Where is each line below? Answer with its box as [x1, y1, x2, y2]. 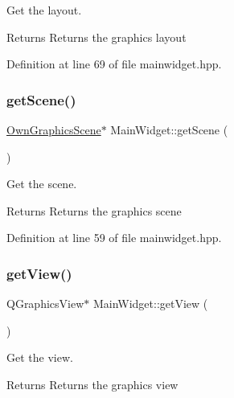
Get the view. [6, 349, 73, 366]
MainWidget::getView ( [92, 295, 208, 312]
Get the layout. [6, 2, 82, 18]
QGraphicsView [6, 295, 84, 312]
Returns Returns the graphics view [6, 375, 179, 392]
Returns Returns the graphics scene [6, 202, 182, 219]
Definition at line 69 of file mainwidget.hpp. [6, 55, 222, 72]
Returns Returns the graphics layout [6, 28, 187, 45]
